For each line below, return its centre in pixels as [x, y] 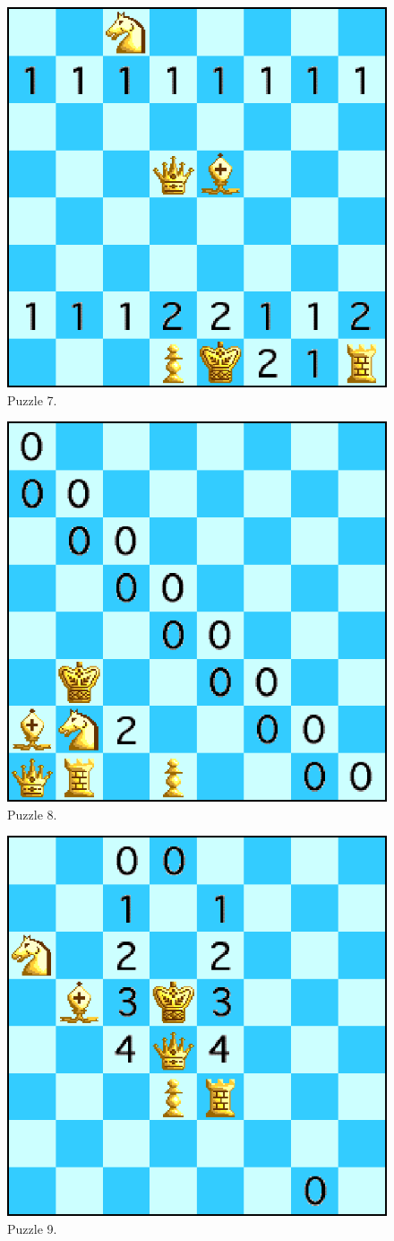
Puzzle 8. [32, 814]
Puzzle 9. [32, 1228]
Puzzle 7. [32, 399]
